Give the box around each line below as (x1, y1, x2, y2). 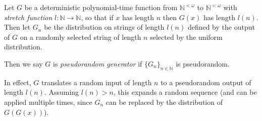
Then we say (4, 58, 43, 69)
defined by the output (187, 22, 255, 32)
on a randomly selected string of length (20, 31, 141, 42)
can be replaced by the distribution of (106, 96, 223, 107)
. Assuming (44, 87, 79, 97)
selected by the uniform (150, 31, 223, 42)
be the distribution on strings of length (44, 22, 165, 32)
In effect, (4, 77, 31, 87)
